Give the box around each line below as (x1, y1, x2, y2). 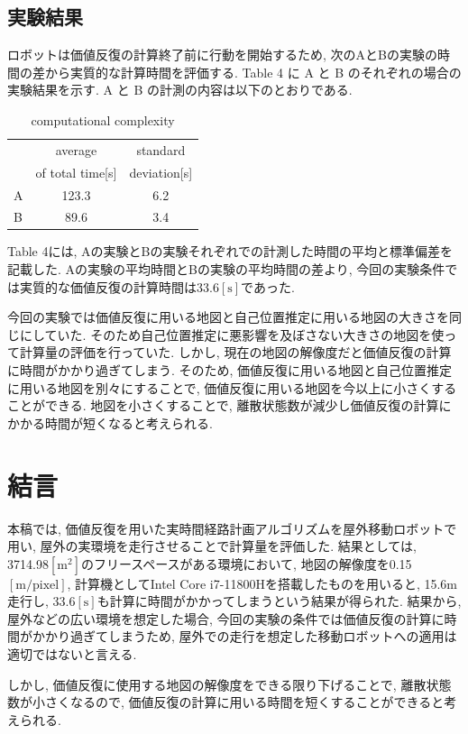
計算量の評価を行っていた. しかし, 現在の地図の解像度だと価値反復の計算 (19, 343, 452, 362)
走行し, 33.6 (7, 592, 76, 610)
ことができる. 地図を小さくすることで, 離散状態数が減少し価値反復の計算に (7, 396, 452, 415)
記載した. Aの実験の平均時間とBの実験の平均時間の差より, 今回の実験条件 (7, 260, 445, 279)
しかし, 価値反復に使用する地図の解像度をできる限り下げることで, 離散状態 (7, 674, 452, 693)
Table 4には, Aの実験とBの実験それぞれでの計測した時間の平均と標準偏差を (7, 242, 454, 261)
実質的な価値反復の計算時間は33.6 (19, 277, 219, 296)
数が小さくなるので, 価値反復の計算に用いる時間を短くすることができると (7, 693, 445, 711)
